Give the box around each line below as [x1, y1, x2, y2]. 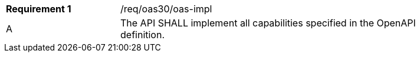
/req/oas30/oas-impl [120, 3, 212, 15]
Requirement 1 [6, 3, 71, 15]
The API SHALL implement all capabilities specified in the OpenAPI [120, 17, 416, 29]
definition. [120, 29, 165, 41]
